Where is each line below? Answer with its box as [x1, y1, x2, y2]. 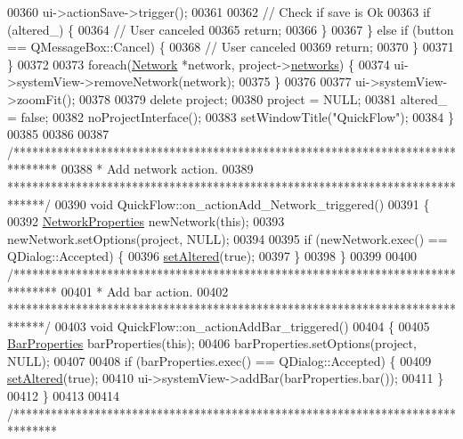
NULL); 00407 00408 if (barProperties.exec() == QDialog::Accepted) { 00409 [7, 351, 432, 370]
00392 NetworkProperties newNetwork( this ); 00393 [7, 212, 285, 231]
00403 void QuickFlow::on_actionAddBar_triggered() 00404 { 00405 [54, 316, 430, 335]
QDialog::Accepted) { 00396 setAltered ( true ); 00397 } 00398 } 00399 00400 [7, 247, 418, 265]
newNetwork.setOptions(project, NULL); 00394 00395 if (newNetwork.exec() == [7, 229, 448, 248]
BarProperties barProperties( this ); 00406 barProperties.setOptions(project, [7, 334, 417, 353]
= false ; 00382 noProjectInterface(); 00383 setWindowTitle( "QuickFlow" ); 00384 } [7, 107, 454, 126]
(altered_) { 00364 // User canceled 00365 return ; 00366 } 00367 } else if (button [7, 20, 454, 38]
